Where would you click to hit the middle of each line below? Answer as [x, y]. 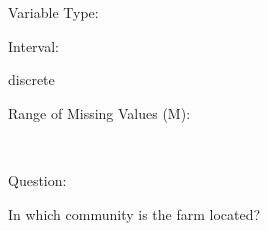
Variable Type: [53, 12]
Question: [37, 179]
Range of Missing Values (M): [99, 112]
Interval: [33, 45]
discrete [31, 79]
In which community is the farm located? [134, 213]
